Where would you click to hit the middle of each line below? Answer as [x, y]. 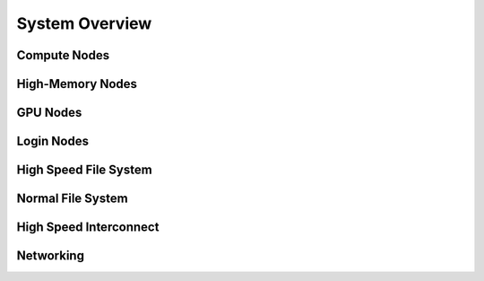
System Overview [84, 23]
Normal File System [73, 199]
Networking [51, 256]
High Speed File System [84, 170]
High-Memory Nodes [77, 84]
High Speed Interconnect [88, 228]
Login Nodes [53, 141]
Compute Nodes [63, 55]
